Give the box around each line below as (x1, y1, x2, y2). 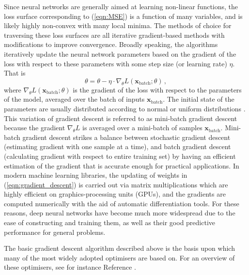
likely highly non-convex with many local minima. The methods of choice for (4, 20, 232, 31)
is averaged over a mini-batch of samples (82, 122, 202, 133)
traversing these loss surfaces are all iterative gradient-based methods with (4, 30, 225, 40)
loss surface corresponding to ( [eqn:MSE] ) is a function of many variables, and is (4, 11, 243, 21)
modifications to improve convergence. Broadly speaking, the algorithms (4, 39, 218, 49)
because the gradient (4, 122, 65, 133)
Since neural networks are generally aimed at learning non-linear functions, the (4, 1, 238, 11)
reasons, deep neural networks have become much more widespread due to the (4, 208, 235, 218)
